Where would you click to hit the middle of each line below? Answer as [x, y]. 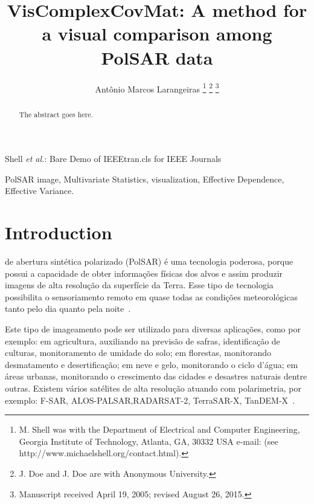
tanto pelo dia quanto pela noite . [68, 309]
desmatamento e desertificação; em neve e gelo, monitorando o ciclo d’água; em [152, 364]
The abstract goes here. [56, 114]
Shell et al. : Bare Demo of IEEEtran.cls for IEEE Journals [113, 159]
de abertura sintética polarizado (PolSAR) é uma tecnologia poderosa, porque [149, 261]
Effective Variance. [40, 191]
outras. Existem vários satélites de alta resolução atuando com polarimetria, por [153, 388]
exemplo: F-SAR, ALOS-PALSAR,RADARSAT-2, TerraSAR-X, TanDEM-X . [150, 400]
